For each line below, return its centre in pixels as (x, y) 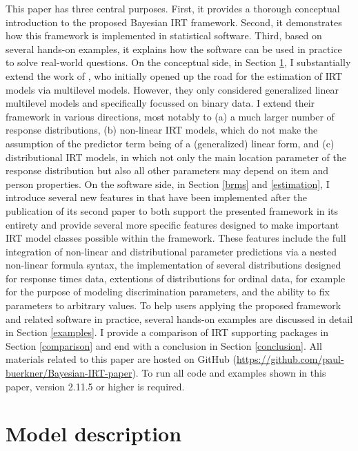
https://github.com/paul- (290, 359)
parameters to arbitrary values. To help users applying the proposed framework (173, 305)
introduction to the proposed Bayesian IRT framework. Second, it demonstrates (174, 22)
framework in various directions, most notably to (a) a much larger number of (170, 116)
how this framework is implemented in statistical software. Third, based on (164, 35)
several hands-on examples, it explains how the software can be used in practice (174, 49)
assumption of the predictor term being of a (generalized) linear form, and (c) (170, 143)
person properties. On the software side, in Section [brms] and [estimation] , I (168, 183)
